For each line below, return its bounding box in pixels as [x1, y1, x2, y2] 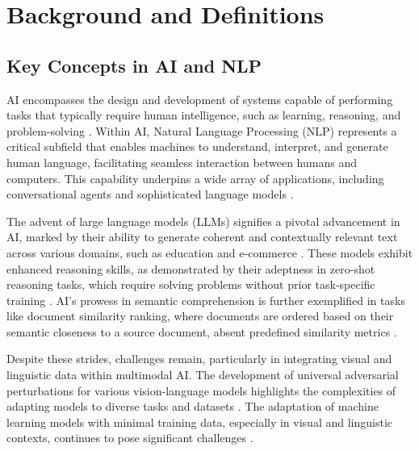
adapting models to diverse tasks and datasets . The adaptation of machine [6, 398, 379, 415]
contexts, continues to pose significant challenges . [6, 429, 253, 446]
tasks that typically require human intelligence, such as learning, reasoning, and [6, 106, 401, 123]
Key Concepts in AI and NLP [6, 52, 262, 77]
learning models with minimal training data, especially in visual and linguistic [6, 413, 393, 430]
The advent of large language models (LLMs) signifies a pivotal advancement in [6, 212, 400, 229]
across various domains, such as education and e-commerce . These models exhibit [6, 244, 413, 261]
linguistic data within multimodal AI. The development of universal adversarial [6, 366, 399, 383]
